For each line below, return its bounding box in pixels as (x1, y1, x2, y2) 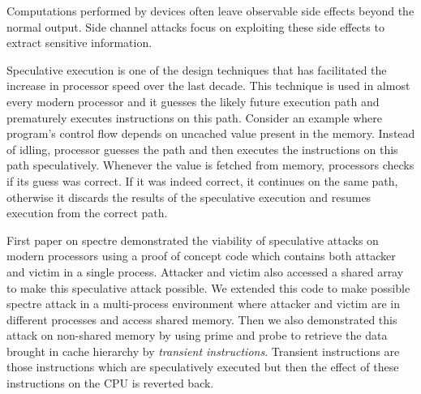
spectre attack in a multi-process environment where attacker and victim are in (6, 295, 400, 312)
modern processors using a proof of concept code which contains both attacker (6, 247, 396, 264)
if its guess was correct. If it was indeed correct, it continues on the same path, (6, 172, 398, 189)
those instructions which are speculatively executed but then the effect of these (6, 358, 399, 375)
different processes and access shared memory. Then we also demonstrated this (6, 310, 397, 328)
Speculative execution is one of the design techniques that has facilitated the (6, 61, 387, 78)
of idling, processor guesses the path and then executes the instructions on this (6, 140, 398, 157)
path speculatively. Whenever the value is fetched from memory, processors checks (6, 156, 415, 173)
